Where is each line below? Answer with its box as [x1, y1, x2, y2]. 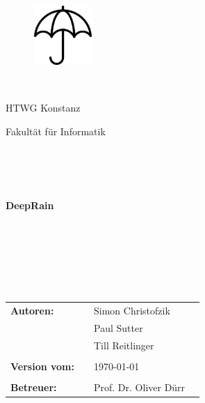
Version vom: [10, 358, 74, 373]
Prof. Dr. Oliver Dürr [94, 379, 186, 394]
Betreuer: [10, 379, 57, 394]
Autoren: [10, 303, 54, 318]
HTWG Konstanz [6, 100, 81, 114]
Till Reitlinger [94, 337, 154, 352]
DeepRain [6, 197, 54, 212]
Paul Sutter [94, 320, 143, 335]
